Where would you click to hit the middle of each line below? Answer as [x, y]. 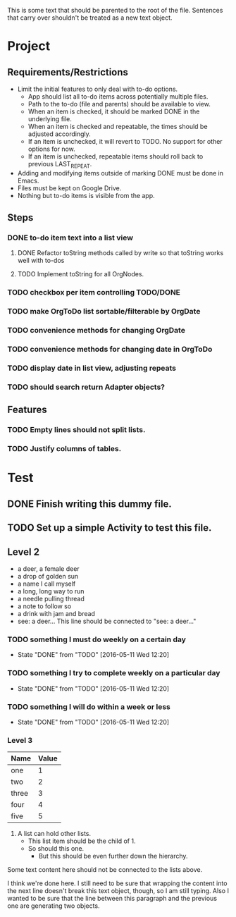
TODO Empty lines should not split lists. [76, 430]
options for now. [51, 149]
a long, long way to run [51, 591]
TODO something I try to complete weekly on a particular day [114, 673]
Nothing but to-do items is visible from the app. [86, 195]
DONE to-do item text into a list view [70, 238]
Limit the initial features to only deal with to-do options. [98, 89]
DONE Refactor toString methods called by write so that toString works [120, 253]
